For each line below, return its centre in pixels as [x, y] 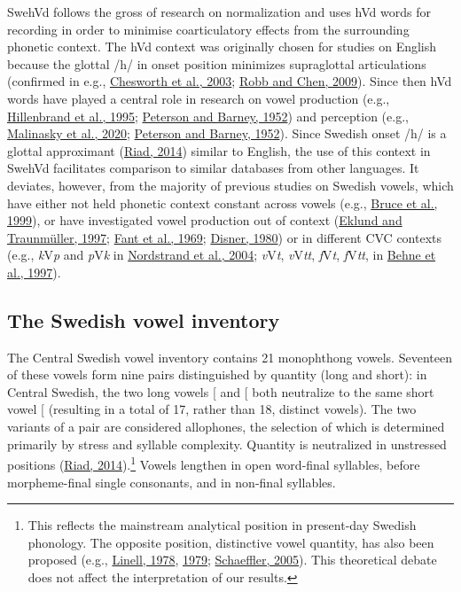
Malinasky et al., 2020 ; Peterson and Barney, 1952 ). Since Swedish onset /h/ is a [227, 133]
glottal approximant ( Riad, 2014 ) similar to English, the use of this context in [219, 150]
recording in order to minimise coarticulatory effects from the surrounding [208, 29]
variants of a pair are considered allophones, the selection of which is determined [226, 427]
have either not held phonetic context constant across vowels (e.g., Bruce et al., [223, 203]
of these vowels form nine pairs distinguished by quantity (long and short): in [217, 374]
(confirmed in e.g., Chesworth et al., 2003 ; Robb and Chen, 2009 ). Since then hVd [230, 81]
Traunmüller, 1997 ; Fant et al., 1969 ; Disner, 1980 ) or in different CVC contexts [225, 237]
